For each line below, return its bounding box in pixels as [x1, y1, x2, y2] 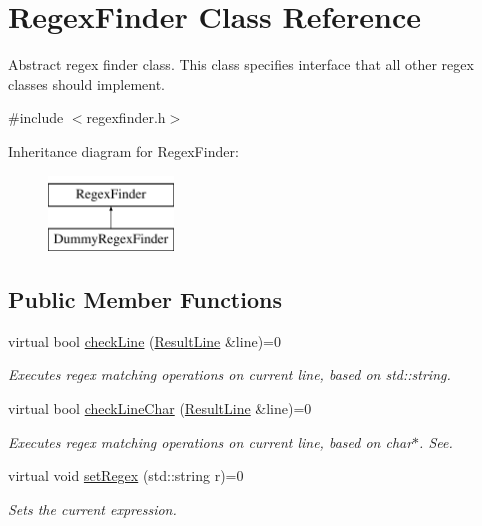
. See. [419, 431, 453, 452]
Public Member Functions [8, 284, 282, 315]
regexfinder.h [86, 107, 166, 128]
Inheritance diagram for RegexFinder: [8, 140, 239, 161]
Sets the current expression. [8, 498, 177, 519]
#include [8, 107, 64, 128]
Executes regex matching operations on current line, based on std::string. [8, 364, 451, 385]
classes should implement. [8, 73, 166, 94]
